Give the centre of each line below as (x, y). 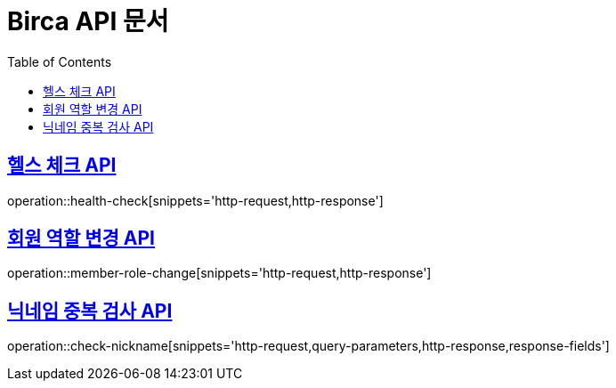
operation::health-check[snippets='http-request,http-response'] (195, 200)
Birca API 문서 (88, 21)
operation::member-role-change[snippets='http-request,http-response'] (219, 273)
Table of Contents (60, 61)
